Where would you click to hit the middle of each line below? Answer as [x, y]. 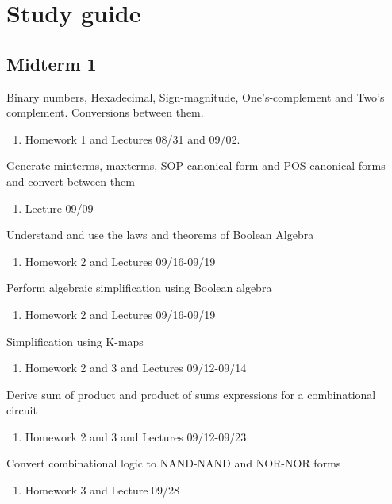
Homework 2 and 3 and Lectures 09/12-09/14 [136, 368]
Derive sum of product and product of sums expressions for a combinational [191, 394]
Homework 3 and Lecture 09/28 [102, 490]
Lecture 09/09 [59, 208]
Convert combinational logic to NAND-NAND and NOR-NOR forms [174, 463]
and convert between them [71, 181]
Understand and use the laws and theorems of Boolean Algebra [160, 235]
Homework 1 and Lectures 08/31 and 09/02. [133, 139]
